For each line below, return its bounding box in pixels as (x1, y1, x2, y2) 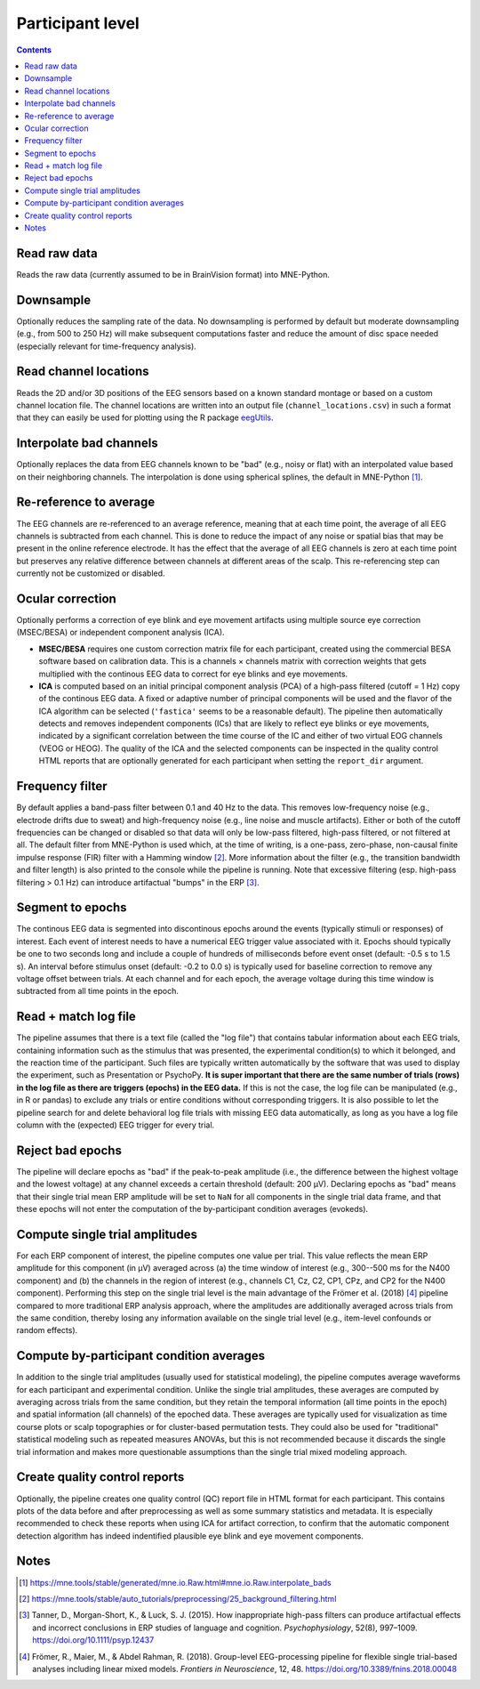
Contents (16, 44, 52, 55)
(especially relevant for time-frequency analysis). (16, 341, 197, 352)
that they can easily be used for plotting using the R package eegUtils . (16, 412, 274, 423)
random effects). (16, 1325, 78, 1336)
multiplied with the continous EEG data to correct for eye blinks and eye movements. (38, 668, 348, 679)
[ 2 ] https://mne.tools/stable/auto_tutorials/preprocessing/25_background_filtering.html (19, 1593, 337, 1604)
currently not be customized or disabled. (16, 568, 165, 578)
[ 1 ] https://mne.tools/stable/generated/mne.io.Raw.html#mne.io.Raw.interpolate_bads (19, 1577, 332, 1588)
